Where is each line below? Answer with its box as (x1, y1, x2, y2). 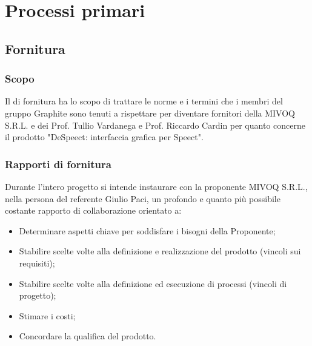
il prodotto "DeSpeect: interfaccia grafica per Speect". (5, 131, 204, 143)
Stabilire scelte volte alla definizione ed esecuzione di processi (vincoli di (19, 277, 287, 290)
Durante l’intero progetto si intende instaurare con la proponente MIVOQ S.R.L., (5, 180, 308, 192)
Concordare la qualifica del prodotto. (19, 330, 156, 342)
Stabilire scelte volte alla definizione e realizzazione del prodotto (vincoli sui (19, 245, 301, 257)
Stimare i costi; (19, 309, 76, 322)
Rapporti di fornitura (5, 156, 111, 171)
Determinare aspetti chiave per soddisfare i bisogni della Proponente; (19, 224, 276, 237)
